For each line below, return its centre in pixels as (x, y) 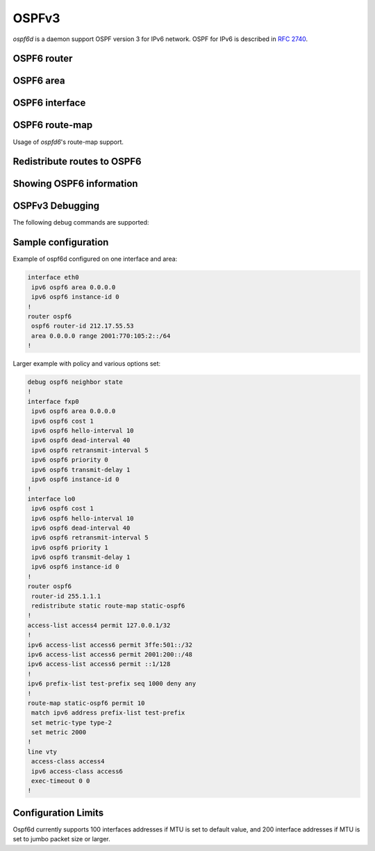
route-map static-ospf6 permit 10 (86, 703)
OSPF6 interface (49, 103)
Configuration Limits (58, 812)
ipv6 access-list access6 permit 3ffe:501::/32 (110, 645)
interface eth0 (53, 277)
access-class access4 (68, 762)
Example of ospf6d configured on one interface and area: (95, 259)
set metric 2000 (59, 732)
